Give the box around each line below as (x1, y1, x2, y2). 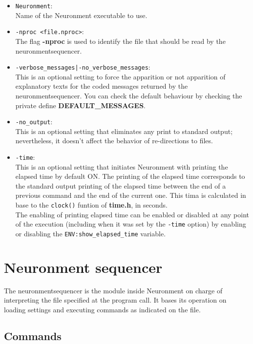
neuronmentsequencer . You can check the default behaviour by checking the (15, 90, 242, 100)
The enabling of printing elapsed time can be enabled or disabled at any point (15, 209, 250, 219)
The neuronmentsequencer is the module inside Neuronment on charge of (4, 285, 223, 295)
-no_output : (15, 116, 53, 127)
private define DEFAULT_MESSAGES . (15, 100, 146, 110)
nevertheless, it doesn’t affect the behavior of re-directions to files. (15, 135, 213, 146)
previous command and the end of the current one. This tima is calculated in (15, 190, 246, 200)
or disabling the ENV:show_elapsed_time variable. (15, 228, 166, 238)
